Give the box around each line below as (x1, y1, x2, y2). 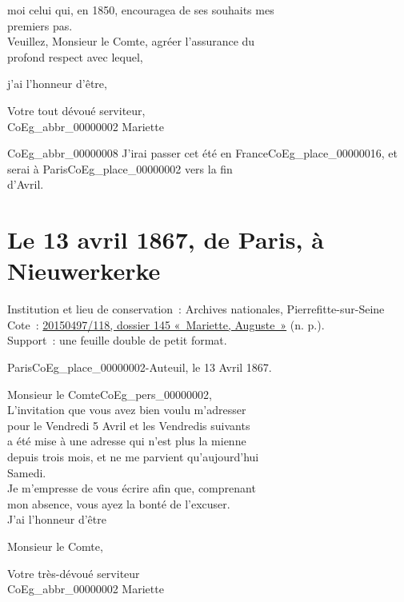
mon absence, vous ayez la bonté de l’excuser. (7, 495, 230, 512)
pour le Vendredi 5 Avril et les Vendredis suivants (7, 417, 250, 433)
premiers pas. (7, 17, 73, 34)
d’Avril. (7, 176, 44, 193)
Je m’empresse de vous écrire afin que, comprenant (7, 480, 256, 496)
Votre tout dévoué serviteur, (7, 102, 146, 118)
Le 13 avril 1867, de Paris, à (7, 223, 324, 256)
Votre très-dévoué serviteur (7, 564, 140, 581)
